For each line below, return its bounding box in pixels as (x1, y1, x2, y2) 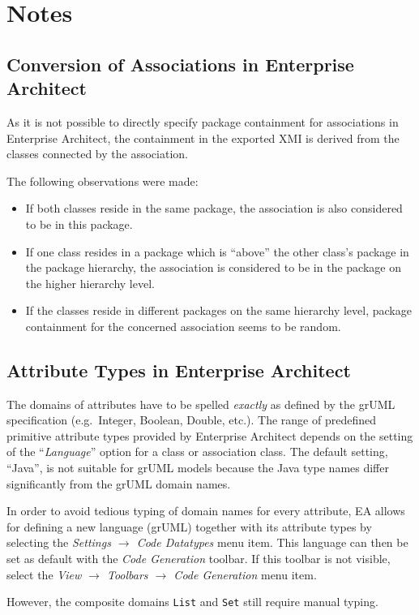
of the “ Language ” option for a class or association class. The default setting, (6, 443, 388, 460)
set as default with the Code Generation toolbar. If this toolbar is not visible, (6, 550, 391, 567)
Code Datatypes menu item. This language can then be (136, 534, 408, 551)
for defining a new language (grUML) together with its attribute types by (6, 518, 372, 535)
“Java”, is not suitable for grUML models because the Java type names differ (6, 459, 389, 476)
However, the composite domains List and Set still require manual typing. (6, 593, 378, 610)
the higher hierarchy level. (25, 274, 155, 291)
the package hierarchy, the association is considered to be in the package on (25, 259, 401, 276)
